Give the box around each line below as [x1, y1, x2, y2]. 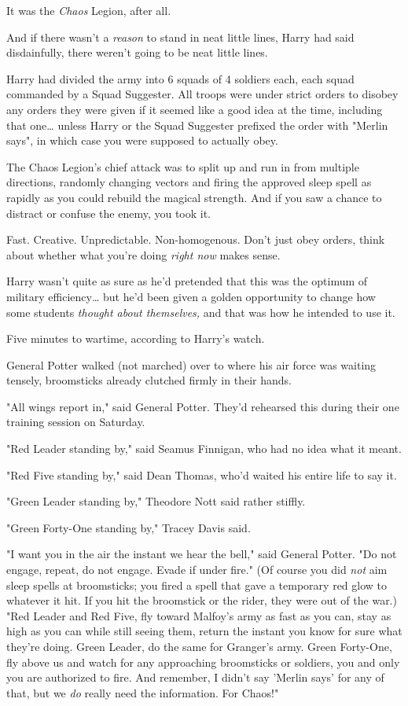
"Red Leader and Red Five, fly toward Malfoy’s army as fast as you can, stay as [6, 607, 391, 623]
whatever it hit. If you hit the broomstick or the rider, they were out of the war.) [6, 592, 397, 609]
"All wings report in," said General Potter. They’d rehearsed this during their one [6, 398, 399, 414]
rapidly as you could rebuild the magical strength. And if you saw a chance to [6, 189, 382, 205]
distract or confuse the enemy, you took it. [6, 204, 211, 221]
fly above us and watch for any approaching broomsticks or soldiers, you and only [6, 653, 400, 670]
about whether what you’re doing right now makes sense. [6, 246, 281, 263]
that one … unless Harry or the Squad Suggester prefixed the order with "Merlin [6, 116, 388, 133]
